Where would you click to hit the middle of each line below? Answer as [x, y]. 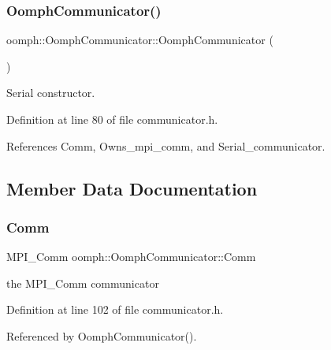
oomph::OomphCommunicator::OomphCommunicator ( [140, 40]
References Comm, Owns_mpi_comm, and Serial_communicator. [166, 145]
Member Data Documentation [132, 188]
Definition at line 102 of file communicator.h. [115, 309]
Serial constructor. [51, 93]
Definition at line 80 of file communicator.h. [112, 119]
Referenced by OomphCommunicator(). [102, 335]
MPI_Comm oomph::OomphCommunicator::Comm [131, 257]
